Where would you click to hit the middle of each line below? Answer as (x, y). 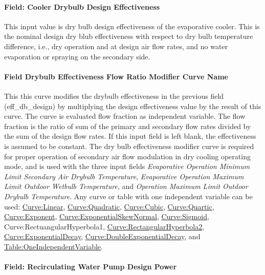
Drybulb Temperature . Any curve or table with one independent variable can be (128, 196)
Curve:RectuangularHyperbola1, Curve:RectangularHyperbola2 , (104, 226)
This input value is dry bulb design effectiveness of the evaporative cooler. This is (132, 26)
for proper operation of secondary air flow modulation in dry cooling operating (127, 156)
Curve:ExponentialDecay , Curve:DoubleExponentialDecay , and (102, 236)
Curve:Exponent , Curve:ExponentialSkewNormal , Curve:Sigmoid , (107, 216)
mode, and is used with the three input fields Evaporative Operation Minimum (127, 166)
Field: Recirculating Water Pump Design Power (91, 267)
